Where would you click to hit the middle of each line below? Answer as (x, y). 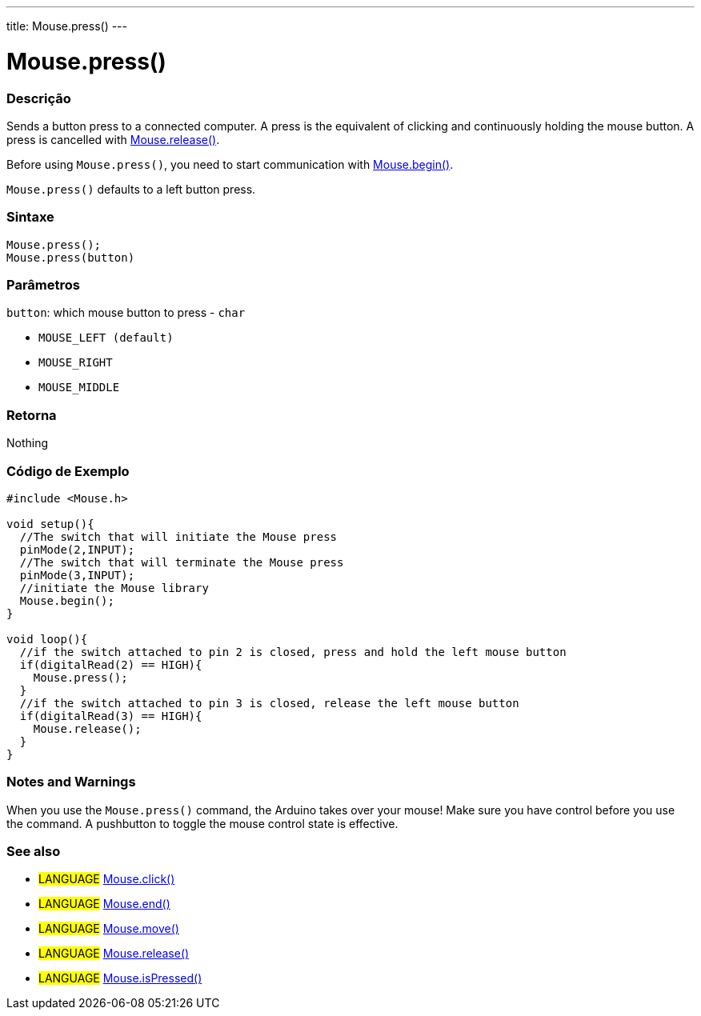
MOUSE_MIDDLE (79, 388)
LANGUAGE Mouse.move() (109, 929)
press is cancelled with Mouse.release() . (113, 139)
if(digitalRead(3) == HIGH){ (111, 716)
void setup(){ (50, 524)
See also (34, 851)
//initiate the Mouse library (114, 588)
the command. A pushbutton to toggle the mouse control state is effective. (202, 823)
